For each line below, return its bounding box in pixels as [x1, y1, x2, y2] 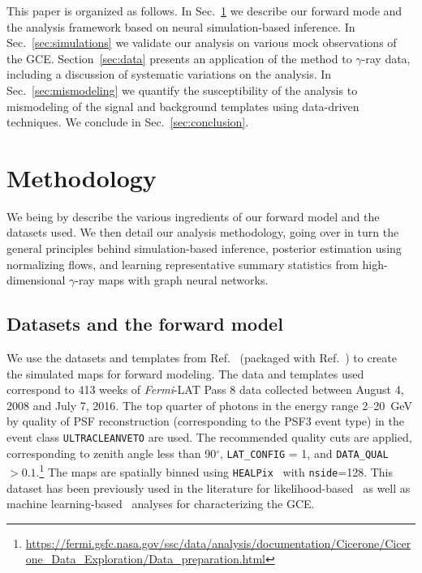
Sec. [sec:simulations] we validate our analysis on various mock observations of [6, 34, 397, 51]
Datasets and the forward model [6, 311, 283, 336]
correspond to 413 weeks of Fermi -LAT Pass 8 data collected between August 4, [6, 381, 404, 398]
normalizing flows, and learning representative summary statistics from [6, 255, 359, 272]
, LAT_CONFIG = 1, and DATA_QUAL [219, 444, 389, 461]
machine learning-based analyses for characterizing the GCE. [6, 495, 315, 512]
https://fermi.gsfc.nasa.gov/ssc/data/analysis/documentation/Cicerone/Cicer [25, 534, 411, 551]
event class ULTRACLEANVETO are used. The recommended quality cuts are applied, [6, 429, 412, 446]
